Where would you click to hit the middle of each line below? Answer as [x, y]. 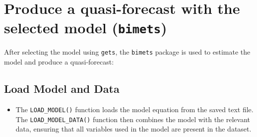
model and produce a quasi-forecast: [59, 62]
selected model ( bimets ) [86, 28]
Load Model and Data [62, 89]
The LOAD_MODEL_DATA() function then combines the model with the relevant [133, 119]
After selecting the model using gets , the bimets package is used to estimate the [127, 52]
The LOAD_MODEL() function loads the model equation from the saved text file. [134, 109]
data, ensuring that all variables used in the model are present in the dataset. [133, 129]
